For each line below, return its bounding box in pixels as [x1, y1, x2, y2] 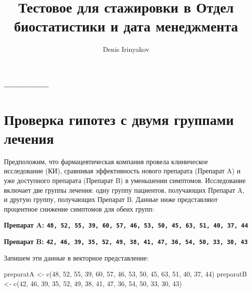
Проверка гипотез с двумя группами [4, 109, 234, 129]
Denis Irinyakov [103, 44, 149, 54]
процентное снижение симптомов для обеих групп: [4, 203, 154, 214]
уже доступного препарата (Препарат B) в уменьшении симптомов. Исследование [4, 175, 246, 185]
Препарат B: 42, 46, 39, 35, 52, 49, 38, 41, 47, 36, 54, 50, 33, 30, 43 [4, 236, 248, 246]
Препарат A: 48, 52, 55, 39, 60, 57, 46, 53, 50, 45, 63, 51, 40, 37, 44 [4, 220, 248, 230]
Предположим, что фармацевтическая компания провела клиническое [4, 156, 208, 166]
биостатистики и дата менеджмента [14, 16, 238, 36]
